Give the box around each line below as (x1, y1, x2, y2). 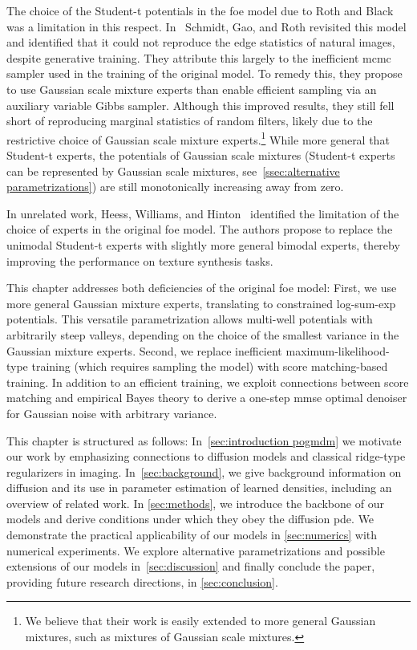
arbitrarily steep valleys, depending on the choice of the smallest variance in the (6, 326, 399, 343)
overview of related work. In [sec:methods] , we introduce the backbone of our (6, 494, 384, 511)
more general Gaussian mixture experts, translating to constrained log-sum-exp (6, 295, 396, 311)
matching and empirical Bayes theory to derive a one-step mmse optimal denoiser (6, 389, 407, 406)
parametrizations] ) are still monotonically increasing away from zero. (6, 178, 344, 195)
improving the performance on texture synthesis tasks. (6, 252, 273, 269)
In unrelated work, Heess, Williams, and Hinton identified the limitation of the (6, 205, 399, 221)
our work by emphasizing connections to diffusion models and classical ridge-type (6, 448, 406, 465)
